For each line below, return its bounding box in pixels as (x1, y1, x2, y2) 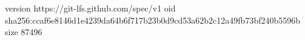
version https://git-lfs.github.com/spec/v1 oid (5, 2, 176, 14)
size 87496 (5, 25, 42, 38)
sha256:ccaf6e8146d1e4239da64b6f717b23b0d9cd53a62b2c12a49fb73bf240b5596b (5, 13, 301, 26)
